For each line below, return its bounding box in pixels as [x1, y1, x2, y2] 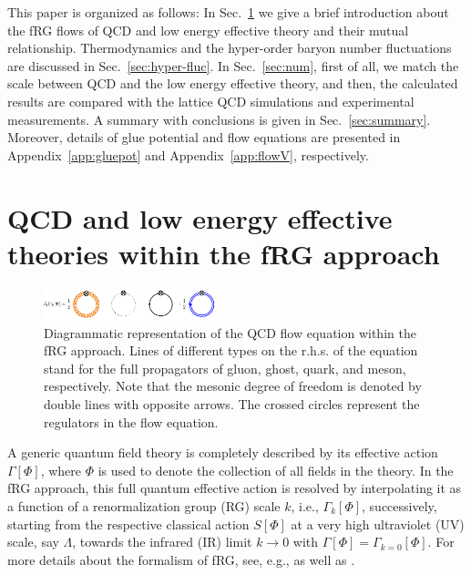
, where [40, 460, 81, 479]
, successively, [362, 496, 437, 515]
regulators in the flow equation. [44, 412, 219, 431]
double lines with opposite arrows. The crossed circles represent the [44, 394, 420, 413]
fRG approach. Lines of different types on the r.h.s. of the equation [44, 341, 418, 360]
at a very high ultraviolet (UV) [291, 514, 465, 533]
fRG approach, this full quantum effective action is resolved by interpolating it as [7, 478, 462, 498]
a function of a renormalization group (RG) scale [7, 496, 281, 515]
